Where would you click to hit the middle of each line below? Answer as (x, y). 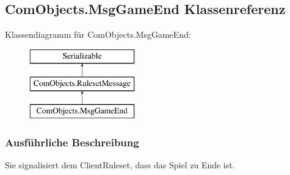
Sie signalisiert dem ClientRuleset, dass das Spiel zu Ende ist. (120, 164)
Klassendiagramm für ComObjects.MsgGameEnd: (98, 34)
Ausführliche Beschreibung (72, 142)
